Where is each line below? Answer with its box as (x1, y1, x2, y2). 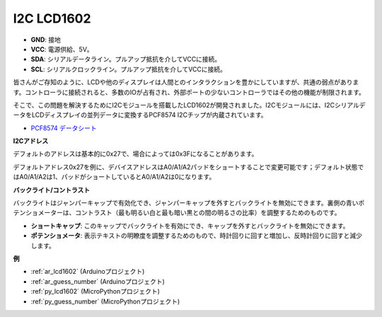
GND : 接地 (30, 35, 62, 44)
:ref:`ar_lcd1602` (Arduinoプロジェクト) (30, 267, 145, 276)
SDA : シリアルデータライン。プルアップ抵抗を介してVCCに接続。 (30, 55, 221, 64)
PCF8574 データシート (30, 124, 97, 132)
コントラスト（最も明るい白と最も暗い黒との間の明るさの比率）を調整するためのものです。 (74, 209, 341, 217)
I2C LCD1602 (13, 11, 91, 26)
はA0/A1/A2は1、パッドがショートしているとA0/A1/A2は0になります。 (13, 173, 216, 181)
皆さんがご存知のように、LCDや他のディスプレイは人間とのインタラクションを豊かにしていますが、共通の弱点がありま (13, 78, 359, 86)
